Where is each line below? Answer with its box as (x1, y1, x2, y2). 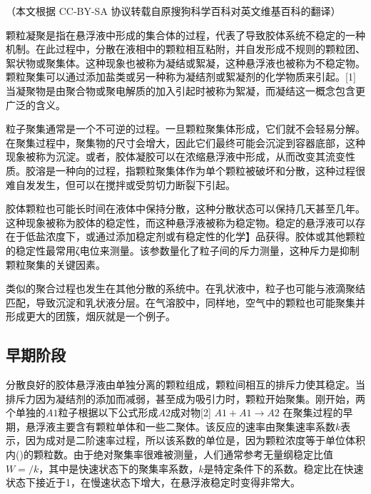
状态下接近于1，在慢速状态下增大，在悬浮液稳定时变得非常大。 (6, 475, 300, 490)
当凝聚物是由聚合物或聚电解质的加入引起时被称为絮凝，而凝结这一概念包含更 (6, 83, 365, 98)
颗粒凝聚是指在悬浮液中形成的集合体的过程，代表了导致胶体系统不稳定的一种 (6, 27, 365, 42)
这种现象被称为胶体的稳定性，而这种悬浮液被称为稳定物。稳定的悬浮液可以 (6, 215, 355, 230)
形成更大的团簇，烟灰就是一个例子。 (6, 309, 176, 324)
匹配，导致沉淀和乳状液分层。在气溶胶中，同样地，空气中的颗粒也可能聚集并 (6, 294, 365, 309)
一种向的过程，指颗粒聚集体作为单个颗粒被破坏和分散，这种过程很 (55, 163, 365, 177)
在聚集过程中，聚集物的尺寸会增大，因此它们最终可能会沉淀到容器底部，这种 (6, 135, 365, 150)
